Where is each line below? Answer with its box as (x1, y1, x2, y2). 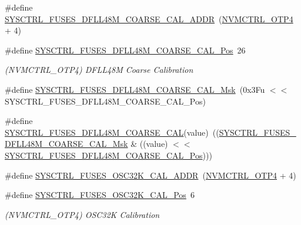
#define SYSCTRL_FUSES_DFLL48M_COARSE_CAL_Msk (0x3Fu (5, 83, 265, 95)
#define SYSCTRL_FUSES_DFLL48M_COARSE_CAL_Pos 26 (5, 43, 246, 56)
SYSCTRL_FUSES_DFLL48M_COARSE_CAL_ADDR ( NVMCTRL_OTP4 (5, 12, 293, 25)
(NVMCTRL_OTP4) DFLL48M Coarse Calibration (5, 63, 193, 76)
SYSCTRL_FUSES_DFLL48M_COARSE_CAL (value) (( (5, 126, 219, 138)
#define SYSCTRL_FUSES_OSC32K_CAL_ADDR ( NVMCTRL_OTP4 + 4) (5, 169, 296, 181)
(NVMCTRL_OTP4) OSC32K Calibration (5, 208, 160, 220)
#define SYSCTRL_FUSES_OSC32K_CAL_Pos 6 (5, 189, 195, 201)
